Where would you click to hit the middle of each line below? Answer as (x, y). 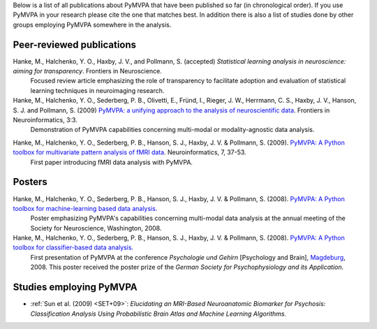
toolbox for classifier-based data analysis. (73, 247)
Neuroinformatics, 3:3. (45, 120)
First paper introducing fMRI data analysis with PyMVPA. (112, 162)
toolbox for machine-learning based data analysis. (85, 208)
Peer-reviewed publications (74, 44)
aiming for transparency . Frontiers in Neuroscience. (87, 71)
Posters (30, 182)
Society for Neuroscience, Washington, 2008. (96, 228)
